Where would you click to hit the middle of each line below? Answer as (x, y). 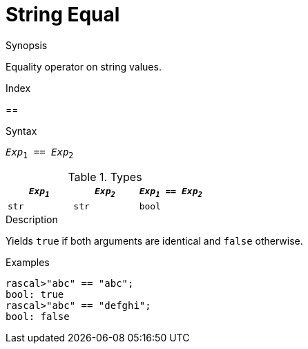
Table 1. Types (105, 177)
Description (32, 220)
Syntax (21, 131)
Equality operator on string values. (84, 66)
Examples (28, 263)
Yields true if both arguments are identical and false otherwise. (154, 241)
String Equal (63, 15)
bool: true (35, 295)
